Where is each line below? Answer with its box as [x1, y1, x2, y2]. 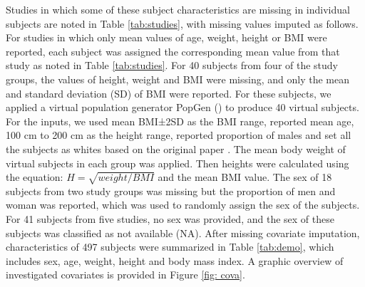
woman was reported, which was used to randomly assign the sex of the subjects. [6, 197, 360, 212]
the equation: [6, 169, 63, 184]
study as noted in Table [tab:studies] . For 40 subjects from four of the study [6, 58, 339, 73]
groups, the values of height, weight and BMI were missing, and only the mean [6, 71, 350, 86]
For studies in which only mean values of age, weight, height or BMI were [6, 30, 327, 45]
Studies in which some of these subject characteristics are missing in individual [6, 2, 350, 16]
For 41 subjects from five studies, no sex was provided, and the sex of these [6, 212, 334, 226]
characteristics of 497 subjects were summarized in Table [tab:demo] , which [6, 239, 334, 254]
